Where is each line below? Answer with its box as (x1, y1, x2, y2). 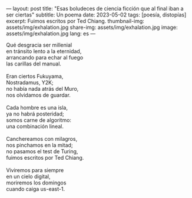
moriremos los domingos (6, 179, 67, 186)
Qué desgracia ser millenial (6, 41, 72, 48)
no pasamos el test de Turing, (6, 148, 78, 155)
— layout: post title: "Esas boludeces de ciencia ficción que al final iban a (6, 5, 184, 12)
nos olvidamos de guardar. (6, 91, 71, 98)
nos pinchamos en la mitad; (6, 141, 73, 148)
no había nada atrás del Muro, (6, 85, 79, 92)
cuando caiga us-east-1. (6, 186, 65, 192)
